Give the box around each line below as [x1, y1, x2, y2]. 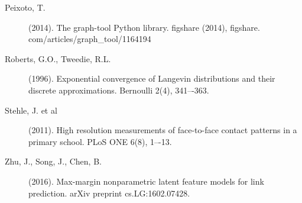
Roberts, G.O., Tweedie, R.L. [5, 52, 111, 65]
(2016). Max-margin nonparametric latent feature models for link [28, 175, 264, 187]
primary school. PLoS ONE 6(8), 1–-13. [28, 135, 172, 147]
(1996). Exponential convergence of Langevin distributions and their [28, 72, 275, 85]
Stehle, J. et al [5, 104, 57, 116]
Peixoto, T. [5, 1, 46, 13]
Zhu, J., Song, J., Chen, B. [5, 155, 102, 167]
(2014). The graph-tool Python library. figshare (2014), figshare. [28, 21, 260, 33]
